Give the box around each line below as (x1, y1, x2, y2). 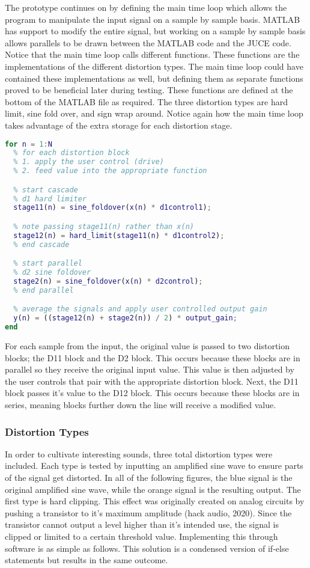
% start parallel (13, 259, 82, 268)
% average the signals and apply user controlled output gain (13, 305, 267, 314)
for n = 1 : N (5, 139, 52, 148)
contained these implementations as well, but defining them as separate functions (5, 72, 303, 84)
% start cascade (13, 185, 78, 194)
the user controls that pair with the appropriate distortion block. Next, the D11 (5, 374, 299, 387)
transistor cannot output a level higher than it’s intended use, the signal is (5, 518, 279, 531)
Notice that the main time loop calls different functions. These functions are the (5, 48, 300, 61)
